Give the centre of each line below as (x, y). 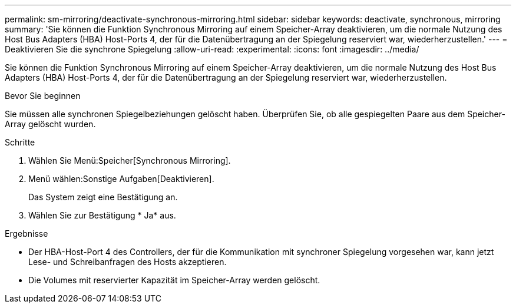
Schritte (20, 142)
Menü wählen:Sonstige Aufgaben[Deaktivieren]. (121, 179)
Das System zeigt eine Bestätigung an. (103, 197)
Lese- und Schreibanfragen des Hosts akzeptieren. (128, 262)
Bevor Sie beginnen (43, 96)
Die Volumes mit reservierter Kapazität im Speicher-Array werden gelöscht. (174, 280)
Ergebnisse (27, 234)
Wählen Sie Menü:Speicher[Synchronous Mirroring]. (130, 160)
